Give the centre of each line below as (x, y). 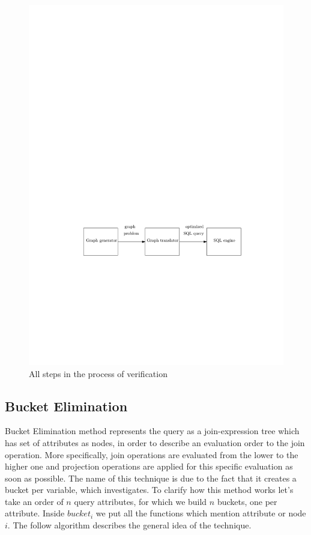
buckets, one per (247, 501)
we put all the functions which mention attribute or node (201, 513)
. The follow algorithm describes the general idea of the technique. (129, 525)
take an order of (34, 501)
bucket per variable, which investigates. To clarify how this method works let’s (149, 490)
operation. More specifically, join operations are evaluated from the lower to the (152, 454)
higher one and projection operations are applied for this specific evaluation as (149, 466)
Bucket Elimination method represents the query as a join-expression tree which (152, 431)
